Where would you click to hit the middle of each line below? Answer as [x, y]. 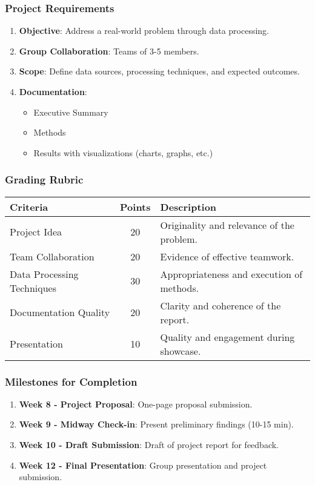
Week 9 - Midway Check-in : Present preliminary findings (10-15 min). [156, 424]
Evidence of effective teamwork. [227, 256]
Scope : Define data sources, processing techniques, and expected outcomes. [159, 71]
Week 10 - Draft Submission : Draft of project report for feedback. [149, 444]
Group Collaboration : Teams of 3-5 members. [109, 51]
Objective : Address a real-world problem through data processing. [144, 31]
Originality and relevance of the [227, 225]
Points [135, 206]
